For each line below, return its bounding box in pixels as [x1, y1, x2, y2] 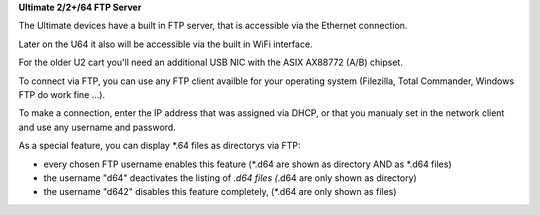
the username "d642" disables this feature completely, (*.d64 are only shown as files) [43, 186, 397, 198]
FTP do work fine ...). [18, 88, 105, 100]
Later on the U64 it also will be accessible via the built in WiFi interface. [18, 38, 314, 50]
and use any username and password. [18, 121, 177, 133]
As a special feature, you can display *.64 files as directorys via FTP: [18, 140, 301, 152]
